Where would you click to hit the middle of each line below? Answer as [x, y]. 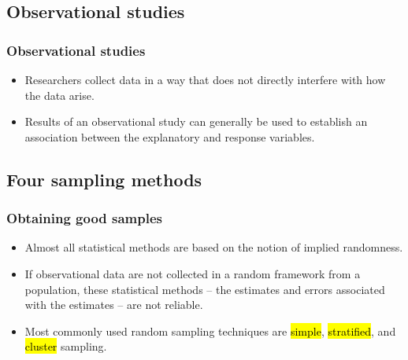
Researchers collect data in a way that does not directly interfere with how [205, 79]
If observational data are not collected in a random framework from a [193, 273]
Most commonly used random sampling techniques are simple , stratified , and [210, 331]
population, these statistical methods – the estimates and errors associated [205, 289]
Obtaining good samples [85, 218]
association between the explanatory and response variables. [170, 136]
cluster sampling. [66, 346]
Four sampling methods [104, 179]
